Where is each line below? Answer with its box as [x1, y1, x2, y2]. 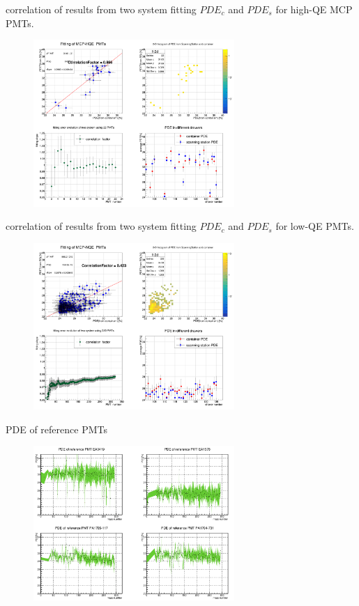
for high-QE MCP [275, 2, 353, 16]
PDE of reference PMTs [6, 421, 107, 436]
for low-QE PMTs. [275, 219, 354, 233]
